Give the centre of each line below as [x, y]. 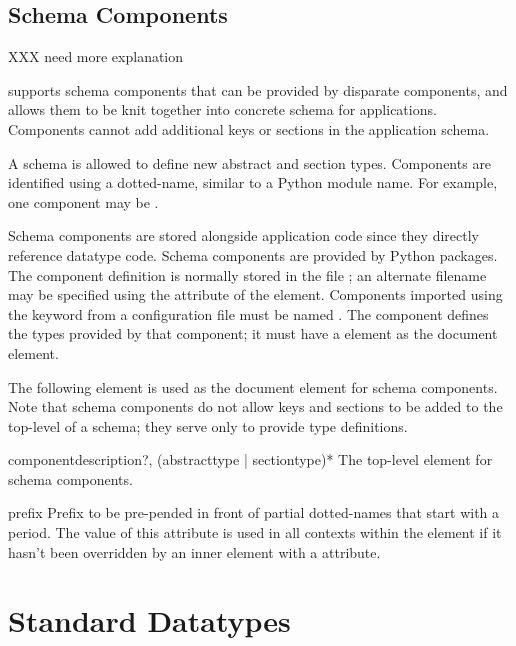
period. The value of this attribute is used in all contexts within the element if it [255, 532]
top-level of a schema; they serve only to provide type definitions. [208, 425]
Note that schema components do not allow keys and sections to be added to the [255, 406]
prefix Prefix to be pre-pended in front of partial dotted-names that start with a [254, 512]
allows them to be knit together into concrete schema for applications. [222, 109]
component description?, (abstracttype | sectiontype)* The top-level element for [250, 459]
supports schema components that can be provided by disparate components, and [258, 89]
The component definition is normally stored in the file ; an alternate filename [247, 274]
